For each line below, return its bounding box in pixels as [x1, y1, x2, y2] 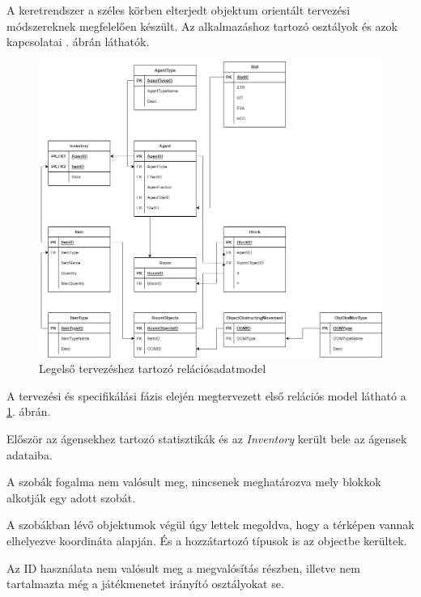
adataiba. [6, 446, 53, 463]
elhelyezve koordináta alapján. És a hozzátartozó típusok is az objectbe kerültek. [6, 531, 407, 548]
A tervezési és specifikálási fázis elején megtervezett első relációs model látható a [6, 387, 406, 404]
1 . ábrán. [6, 403, 51, 420]
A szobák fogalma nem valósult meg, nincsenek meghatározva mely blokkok [6, 473, 381, 490]
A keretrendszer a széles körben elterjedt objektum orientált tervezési [6, 2, 351, 18]
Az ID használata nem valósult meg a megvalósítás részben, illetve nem [6, 559, 360, 576]
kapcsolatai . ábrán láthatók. [6, 33, 150, 50]
